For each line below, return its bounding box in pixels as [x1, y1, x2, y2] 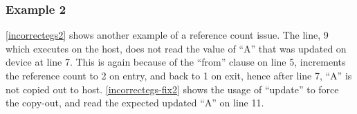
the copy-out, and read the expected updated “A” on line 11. [6, 95, 264, 110]
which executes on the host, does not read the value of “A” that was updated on [6, 41, 347, 55]
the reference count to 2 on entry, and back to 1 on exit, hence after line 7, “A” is [6, 68, 352, 82]
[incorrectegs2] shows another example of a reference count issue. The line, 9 [6, 28, 329, 42]
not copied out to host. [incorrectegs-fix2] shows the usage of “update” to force [6, 82, 339, 96]
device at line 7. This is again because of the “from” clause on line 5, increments [6, 55, 346, 69]
